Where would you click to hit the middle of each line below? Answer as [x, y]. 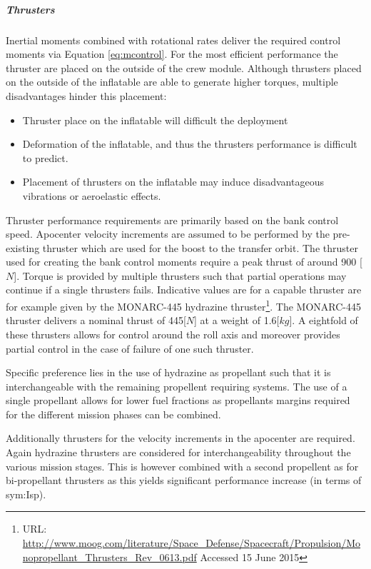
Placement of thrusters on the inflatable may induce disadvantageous [173, 182]
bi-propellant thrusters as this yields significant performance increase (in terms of [184, 480]
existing [23, 247]
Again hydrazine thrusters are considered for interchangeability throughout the [178, 452]
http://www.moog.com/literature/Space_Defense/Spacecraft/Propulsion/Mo [192, 543]
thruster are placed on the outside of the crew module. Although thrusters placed [184, 67]
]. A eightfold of [324, 320]
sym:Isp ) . [26, 494]
